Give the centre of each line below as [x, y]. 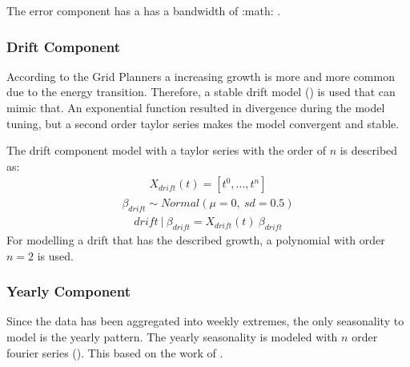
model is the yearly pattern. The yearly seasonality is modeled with [172, 337]
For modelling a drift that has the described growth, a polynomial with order [196, 240]
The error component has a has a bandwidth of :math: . [144, 10]
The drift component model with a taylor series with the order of [166, 150]
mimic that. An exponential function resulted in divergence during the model [196, 107]
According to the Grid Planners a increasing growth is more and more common [201, 76]
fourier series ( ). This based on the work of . [115, 352]
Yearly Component [68, 291]
